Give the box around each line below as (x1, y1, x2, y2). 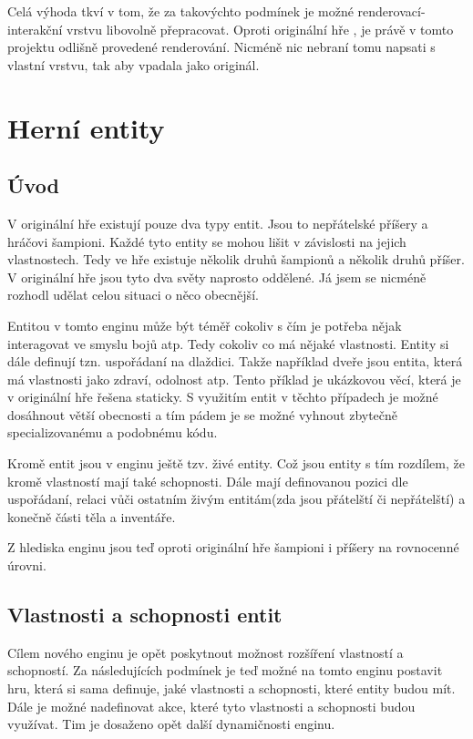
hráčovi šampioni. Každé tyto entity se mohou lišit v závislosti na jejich (7, 231, 406, 251)
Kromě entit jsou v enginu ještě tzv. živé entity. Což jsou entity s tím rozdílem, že (7, 454, 465, 473)
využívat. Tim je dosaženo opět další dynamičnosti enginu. (7, 714, 335, 734)
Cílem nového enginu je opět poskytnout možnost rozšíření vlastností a (7, 642, 404, 662)
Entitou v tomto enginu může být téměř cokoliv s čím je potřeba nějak (7, 315, 402, 334)
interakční (7, 19, 63, 38)
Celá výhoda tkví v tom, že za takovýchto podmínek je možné (7, 2, 354, 20)
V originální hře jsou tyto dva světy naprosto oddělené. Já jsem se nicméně (7, 267, 427, 286)
